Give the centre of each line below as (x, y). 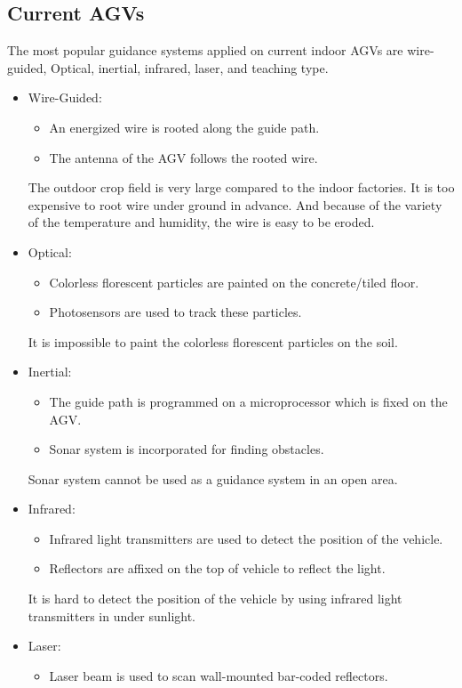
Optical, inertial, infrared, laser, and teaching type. (190, 67)
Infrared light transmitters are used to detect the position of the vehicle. (246, 538)
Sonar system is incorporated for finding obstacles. (187, 449)
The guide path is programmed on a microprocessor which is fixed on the (248, 401)
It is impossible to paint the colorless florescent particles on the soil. (213, 341)
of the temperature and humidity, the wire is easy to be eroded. (201, 222)
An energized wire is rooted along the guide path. (184, 127)
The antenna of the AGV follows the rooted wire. (183, 157)
